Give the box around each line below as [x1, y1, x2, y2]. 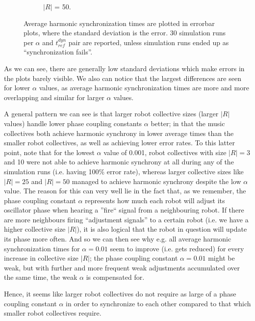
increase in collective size [4, 253, 78, 263]
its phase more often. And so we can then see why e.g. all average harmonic [4, 234, 231, 244]
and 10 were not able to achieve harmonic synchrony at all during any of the [4, 157, 234, 167]
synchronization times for [4, 243, 80, 253]
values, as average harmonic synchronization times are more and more [39, 82, 249, 93]
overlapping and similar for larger [4, 92, 104, 102]
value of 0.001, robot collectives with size [103, 147, 227, 157]
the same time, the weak [4, 272, 77, 282]
